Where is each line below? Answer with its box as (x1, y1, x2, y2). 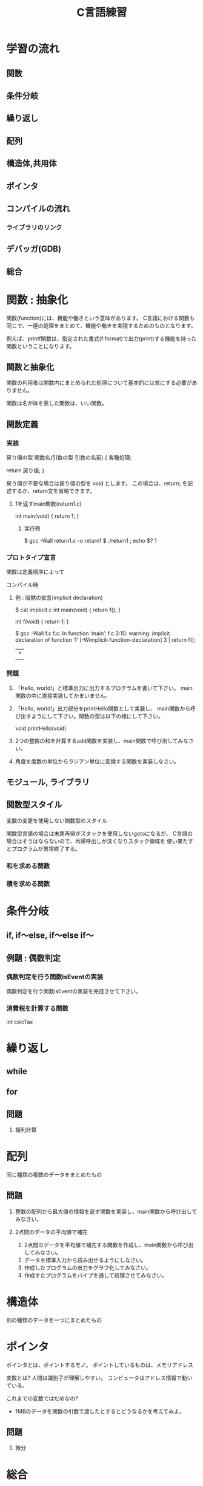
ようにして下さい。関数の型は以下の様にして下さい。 (31, 712, 164, 720)
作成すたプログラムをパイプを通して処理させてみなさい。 (24, 1271, 168, 1279)
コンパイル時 (6, 581, 38, 588)
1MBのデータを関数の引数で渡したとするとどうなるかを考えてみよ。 (15, 1408, 185, 1415)
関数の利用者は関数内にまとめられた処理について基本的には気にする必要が (6, 379, 192, 387)
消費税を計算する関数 (6, 1004, 68, 1013)
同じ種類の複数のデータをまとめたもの (6, 1171, 102, 1178)
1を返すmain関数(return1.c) (15, 500, 82, 507)
